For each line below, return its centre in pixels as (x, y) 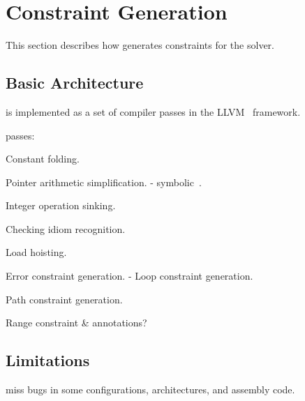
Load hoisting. (36, 252)
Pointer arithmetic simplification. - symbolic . (104, 182)
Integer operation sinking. (61, 205)
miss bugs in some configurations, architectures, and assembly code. (150, 389)
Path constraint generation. (64, 299)
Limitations (48, 360)
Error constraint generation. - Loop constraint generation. (129, 276)
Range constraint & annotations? (76, 323)
